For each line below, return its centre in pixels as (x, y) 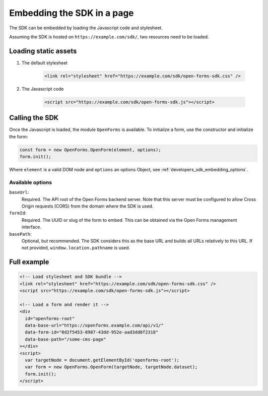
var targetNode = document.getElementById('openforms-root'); (102, 360)
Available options (31, 182)
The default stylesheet (45, 63)
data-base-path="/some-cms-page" (66, 339)
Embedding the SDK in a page (71, 13)
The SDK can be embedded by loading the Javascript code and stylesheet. (86, 28)
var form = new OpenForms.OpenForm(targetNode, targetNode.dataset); (111, 367)
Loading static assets (43, 51)
